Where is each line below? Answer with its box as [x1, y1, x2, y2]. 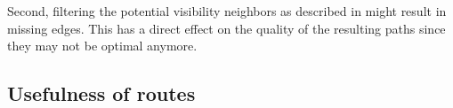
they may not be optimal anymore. [7, 36, 198, 55]
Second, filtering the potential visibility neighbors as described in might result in [7, 2, 447, 19]
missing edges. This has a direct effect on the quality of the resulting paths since [7, 19, 446, 37]
